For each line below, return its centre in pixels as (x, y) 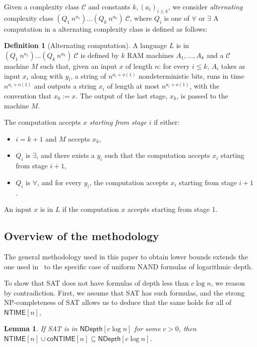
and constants (109, 6)
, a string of (88, 75)
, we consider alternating (205, 6)
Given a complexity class (42, 6)
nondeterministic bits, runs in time (191, 75)
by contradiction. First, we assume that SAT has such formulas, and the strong (124, 292)
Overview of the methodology (82, 236)
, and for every (60, 182)
